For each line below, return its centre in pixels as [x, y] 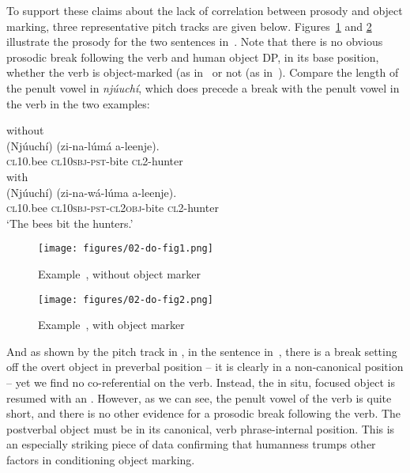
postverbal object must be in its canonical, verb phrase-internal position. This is [201, 428]
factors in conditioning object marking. [101, 459]
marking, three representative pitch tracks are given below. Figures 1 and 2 [189, 26]
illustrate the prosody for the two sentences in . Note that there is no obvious [195, 42]
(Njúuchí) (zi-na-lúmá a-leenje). [83, 145]
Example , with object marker [111, 325]
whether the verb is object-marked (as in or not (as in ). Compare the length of [203, 72]
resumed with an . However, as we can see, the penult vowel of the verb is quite [199, 397]
